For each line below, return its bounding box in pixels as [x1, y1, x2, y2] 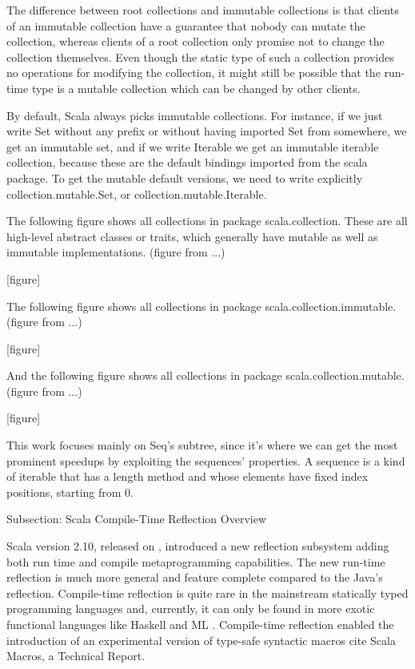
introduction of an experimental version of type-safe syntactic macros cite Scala [6, 631, 396, 648]
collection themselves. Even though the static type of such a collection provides [6, 48, 394, 65]
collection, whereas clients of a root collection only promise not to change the [6, 33, 385, 50]
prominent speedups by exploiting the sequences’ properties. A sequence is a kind [6, 452, 405, 469]
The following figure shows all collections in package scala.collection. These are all [6, 212, 408, 229]
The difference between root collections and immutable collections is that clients [6, 2, 399, 18]
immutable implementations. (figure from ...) [6, 244, 225, 260]
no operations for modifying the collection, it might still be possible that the [6, 64, 381, 81]
